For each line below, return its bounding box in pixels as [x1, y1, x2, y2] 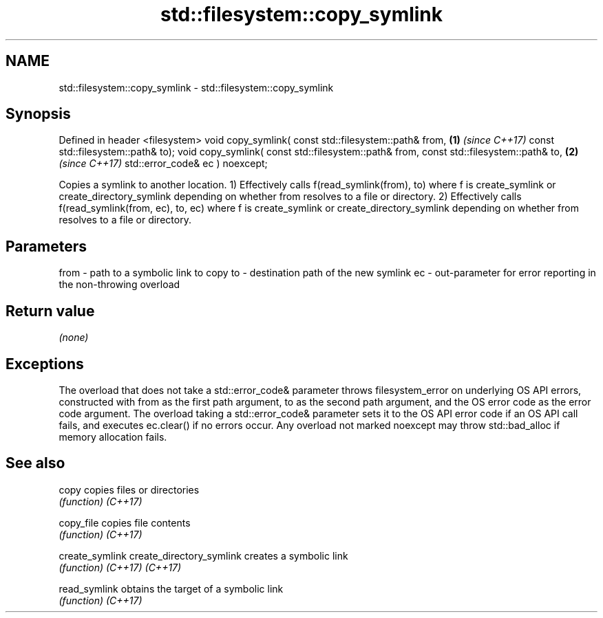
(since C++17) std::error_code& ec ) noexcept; [59, 157, 268, 170]
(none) [59, 331, 89, 344]
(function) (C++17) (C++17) [59, 561, 182, 573]
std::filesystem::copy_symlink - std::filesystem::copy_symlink [59, 81, 334, 93]
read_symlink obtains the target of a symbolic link [59, 582, 284, 595]
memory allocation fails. [59, 430, 167, 443]
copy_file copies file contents [59, 516, 191, 529]
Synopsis [6, 105, 71, 123]
